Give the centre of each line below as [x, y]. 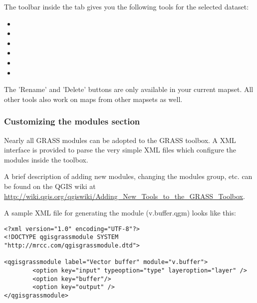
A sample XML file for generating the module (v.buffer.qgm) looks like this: [120, 213]
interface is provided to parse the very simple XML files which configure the [120, 150]
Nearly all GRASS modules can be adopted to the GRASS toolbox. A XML [120, 140]
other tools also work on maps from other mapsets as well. [93, 99]
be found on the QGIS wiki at [50, 186]
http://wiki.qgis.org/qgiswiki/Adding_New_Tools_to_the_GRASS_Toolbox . [125, 196]
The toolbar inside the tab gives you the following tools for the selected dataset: [127, 6]
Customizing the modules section [72, 121]
